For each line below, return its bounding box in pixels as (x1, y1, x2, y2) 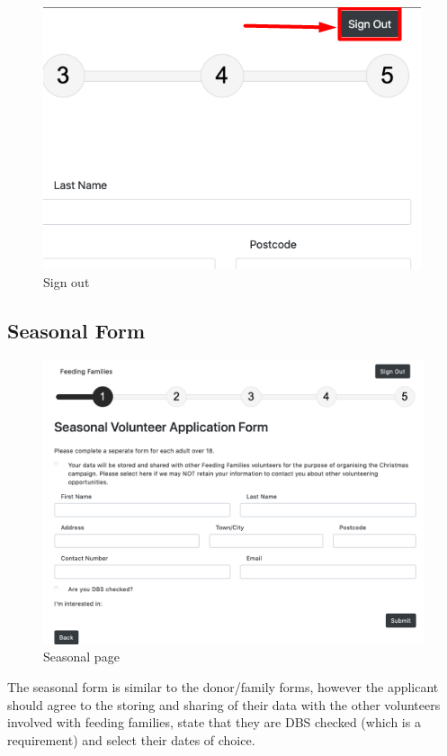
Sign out (43, 272, 90, 291)
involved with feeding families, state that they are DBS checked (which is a (7, 713, 421, 732)
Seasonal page (43, 647, 120, 666)
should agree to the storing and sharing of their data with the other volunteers (7, 695, 441, 714)
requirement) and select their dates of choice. (7, 730, 255, 749)
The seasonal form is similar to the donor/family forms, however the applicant (7, 677, 439, 696)
